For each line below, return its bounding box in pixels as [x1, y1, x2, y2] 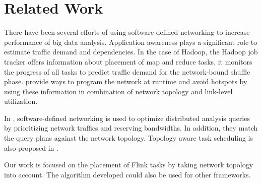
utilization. [4, 96, 38, 106]
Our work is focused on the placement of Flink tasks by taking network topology [4, 159, 253, 170]
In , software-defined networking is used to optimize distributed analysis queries [4, 112, 250, 123]
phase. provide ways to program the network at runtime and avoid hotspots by [4, 76, 247, 87]
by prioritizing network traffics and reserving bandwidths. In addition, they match [4, 123, 258, 133]
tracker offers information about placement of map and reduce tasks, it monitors [4, 56, 252, 67]
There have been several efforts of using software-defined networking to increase [4, 27, 250, 37]
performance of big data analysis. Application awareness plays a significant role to [4, 36, 257, 47]
